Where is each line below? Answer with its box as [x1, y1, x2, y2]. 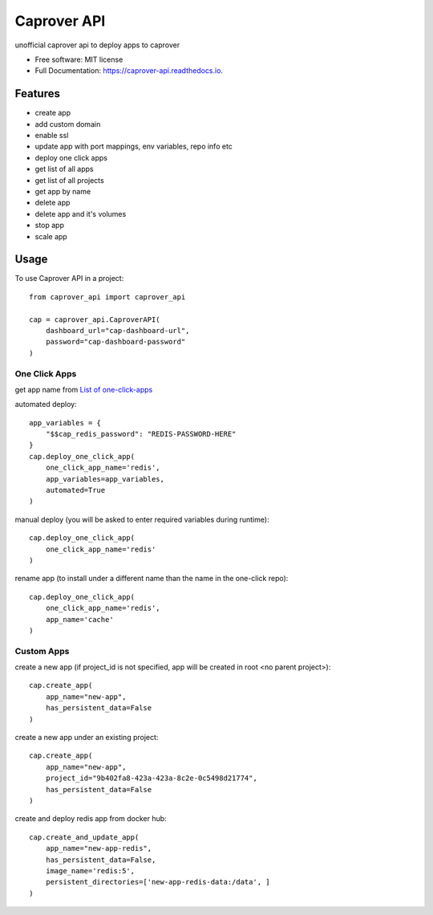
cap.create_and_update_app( [29, 832, 140, 842]
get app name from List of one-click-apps [14, 384, 153, 394]
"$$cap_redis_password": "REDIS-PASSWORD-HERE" [45, 429, 237, 439]
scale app [34, 231, 67, 241]
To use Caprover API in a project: [14, 274, 124, 283]
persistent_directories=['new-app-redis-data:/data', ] [45, 877, 270, 887]
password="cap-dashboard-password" [45, 337, 186, 347]
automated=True [45, 486, 106, 495]
